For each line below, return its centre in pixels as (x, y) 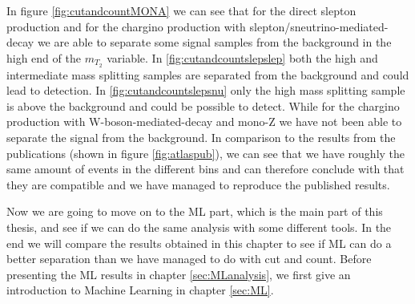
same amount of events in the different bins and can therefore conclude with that (205, 169)
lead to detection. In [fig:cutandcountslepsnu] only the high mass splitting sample (206, 90)
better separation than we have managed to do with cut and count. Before (189, 259)
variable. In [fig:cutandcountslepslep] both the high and (242, 57)
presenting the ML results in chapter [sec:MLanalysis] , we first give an (179, 274)
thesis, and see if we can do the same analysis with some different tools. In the (199, 227)
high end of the (44, 57)
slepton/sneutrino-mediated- (319, 26)
